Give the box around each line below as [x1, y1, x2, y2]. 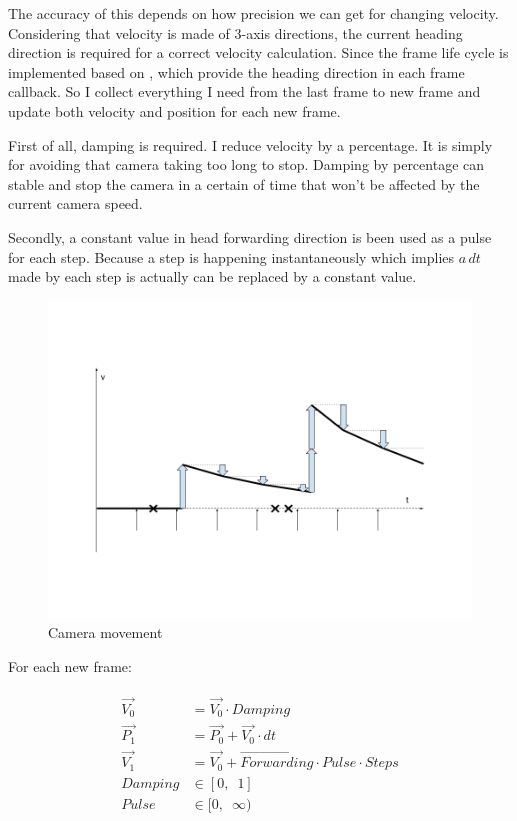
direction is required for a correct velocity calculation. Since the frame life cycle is [8, 42, 509, 63]
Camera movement [48, 622, 163, 643]
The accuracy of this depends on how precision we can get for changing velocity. [8, 3, 499, 23]
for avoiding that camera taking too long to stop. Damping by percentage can [8, 154, 485, 175]
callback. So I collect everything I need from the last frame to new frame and [8, 81, 481, 102]
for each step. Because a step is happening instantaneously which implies [8, 246, 455, 267]
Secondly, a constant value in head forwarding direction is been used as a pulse [8, 226, 492, 247]
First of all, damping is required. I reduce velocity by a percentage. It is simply [8, 134, 493, 155]
